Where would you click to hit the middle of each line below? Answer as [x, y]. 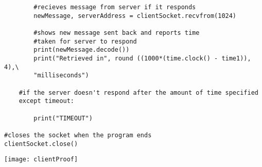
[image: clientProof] [41, 160]
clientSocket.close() [41, 144]
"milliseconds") [61, 76]
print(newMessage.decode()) [82, 50]
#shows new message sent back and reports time [117, 33]
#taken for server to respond [85, 41]
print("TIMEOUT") [63, 118]
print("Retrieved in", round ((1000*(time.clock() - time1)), [142, 58]
